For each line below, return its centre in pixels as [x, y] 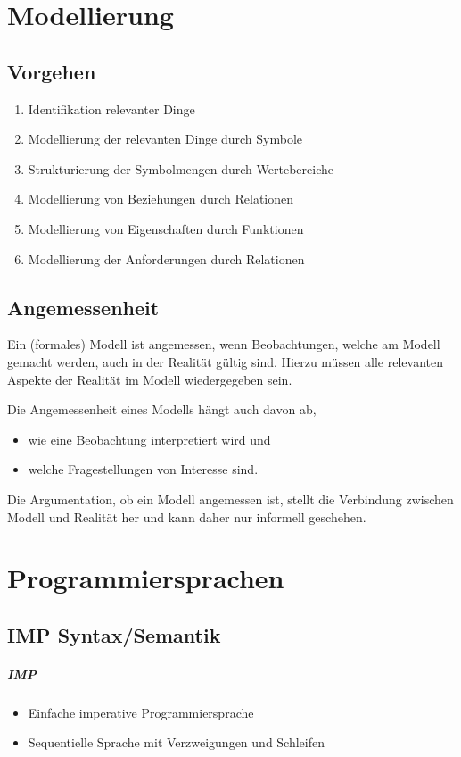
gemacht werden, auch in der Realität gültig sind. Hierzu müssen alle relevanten [225, 361]
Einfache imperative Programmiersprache [141, 712]
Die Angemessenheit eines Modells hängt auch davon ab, [162, 409]
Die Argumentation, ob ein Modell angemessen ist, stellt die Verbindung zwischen [230, 499]
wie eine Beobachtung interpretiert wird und [149, 439]
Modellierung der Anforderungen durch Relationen [166, 258]
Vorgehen [52, 71]
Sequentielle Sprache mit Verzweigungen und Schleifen [177, 742]
